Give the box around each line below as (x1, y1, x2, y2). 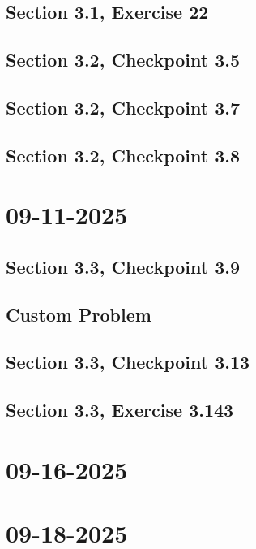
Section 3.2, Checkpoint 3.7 (6, 94, 241, 119)
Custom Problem (6, 301, 151, 326)
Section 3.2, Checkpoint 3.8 (6, 142, 241, 167)
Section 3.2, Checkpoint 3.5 (6, 47, 241, 72)
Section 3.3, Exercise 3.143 (6, 397, 234, 422)
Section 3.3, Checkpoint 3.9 (6, 253, 241, 279)
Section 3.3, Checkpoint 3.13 (6, 349, 250, 374)
